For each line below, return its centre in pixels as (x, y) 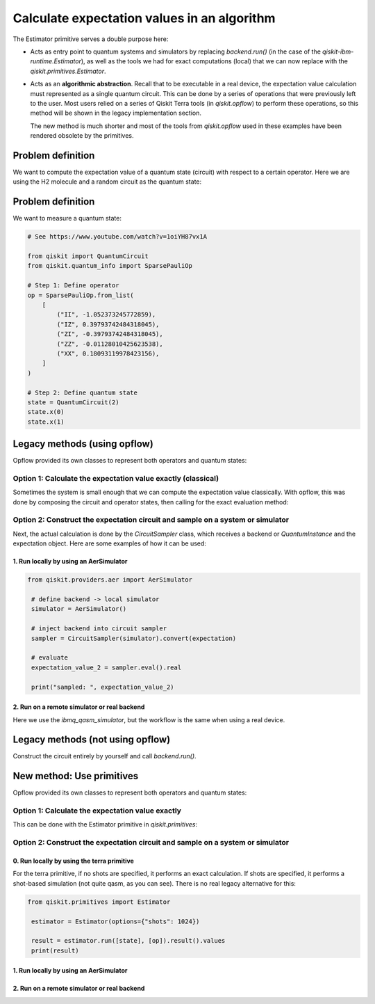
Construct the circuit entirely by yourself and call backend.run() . (105, 756)
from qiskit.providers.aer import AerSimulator (110, 580)
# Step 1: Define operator (73, 286)
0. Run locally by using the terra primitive (74, 861)
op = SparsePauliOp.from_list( (81, 295)
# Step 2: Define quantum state (83, 392)
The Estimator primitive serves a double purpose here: (91, 39)
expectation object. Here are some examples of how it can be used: (109, 543)
